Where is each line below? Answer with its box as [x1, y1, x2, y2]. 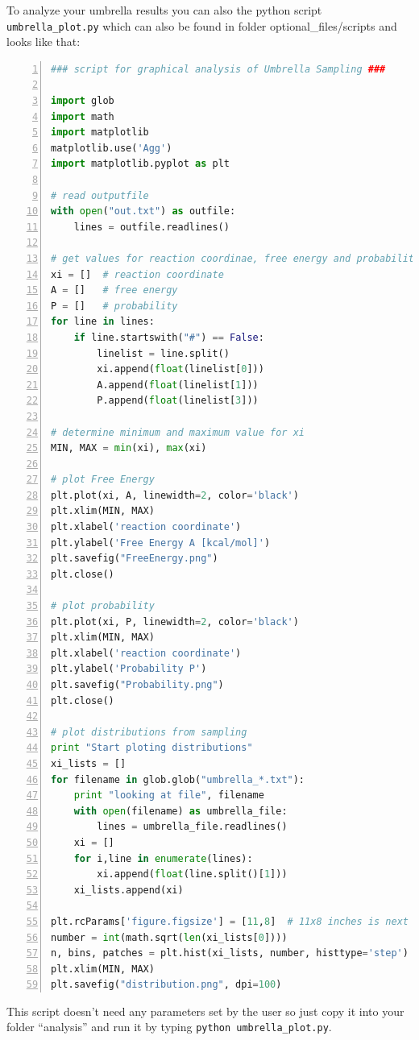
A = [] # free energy [51, 284, 178, 296]
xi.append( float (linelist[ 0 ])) [97, 363, 264, 375]
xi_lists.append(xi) [73, 884, 184, 896]
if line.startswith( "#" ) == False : [73, 331, 264, 343]
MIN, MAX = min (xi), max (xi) [51, 442, 207, 454]
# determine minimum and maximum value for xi [51, 426, 305, 438]
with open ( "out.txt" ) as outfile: [51, 205, 236, 218]
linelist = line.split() [97, 347, 230, 359]
